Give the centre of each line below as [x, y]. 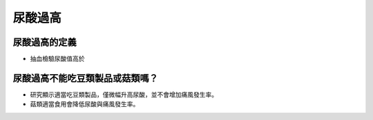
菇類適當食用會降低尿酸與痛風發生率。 [85, 104]
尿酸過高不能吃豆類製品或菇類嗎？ [85, 78]
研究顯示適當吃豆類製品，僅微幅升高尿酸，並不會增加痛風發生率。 [124, 94]
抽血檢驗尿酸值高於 [57, 59]
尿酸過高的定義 [45, 42]
